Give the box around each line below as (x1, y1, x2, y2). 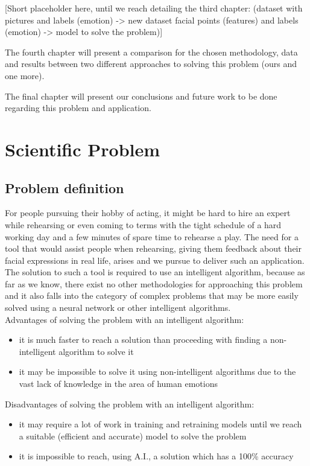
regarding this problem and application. (5, 101, 151, 114)
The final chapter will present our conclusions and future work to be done (5, 89, 277, 102)
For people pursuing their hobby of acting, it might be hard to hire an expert (5, 206, 291, 219)
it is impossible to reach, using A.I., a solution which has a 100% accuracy (19, 450, 294, 462)
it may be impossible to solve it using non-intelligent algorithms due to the (19, 365, 296, 378)
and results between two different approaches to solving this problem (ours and (5, 57, 297, 70)
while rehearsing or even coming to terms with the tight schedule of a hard (5, 218, 282, 231)
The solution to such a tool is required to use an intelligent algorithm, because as (5, 266, 305, 278)
